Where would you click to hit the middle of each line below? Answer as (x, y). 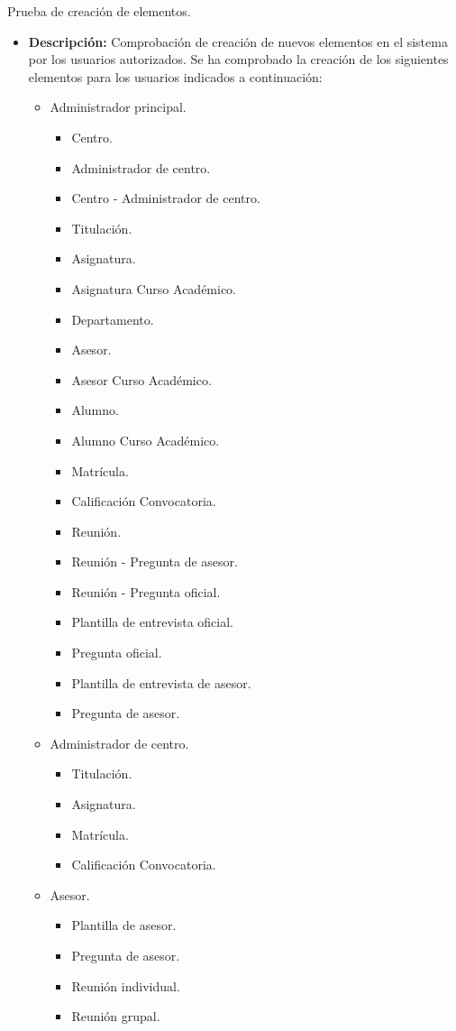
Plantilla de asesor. (124, 925)
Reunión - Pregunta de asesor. (155, 562)
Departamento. (113, 319)
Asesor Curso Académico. (141, 379)
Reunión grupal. (116, 1016)
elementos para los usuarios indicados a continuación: (175, 76)
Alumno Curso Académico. (146, 440)
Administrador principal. (118, 107)
